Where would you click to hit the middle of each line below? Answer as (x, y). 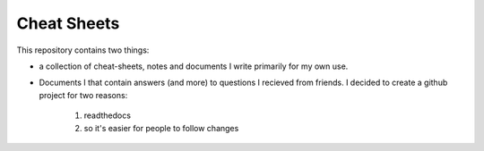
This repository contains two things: (83, 50)
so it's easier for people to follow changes (161, 128)
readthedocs (108, 115)
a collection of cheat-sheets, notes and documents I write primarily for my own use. (194, 66)
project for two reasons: (83, 95)
